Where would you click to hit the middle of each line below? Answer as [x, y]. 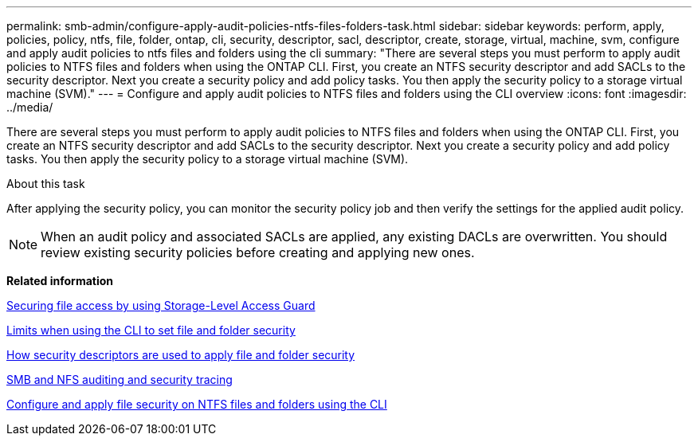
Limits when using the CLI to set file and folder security [151, 330]
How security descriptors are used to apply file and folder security [181, 355]
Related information [60, 281]
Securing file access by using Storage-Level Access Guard [161, 305]
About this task [46, 184]
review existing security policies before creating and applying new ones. [258, 252]
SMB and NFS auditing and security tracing [120, 379]
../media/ [30, 107]
